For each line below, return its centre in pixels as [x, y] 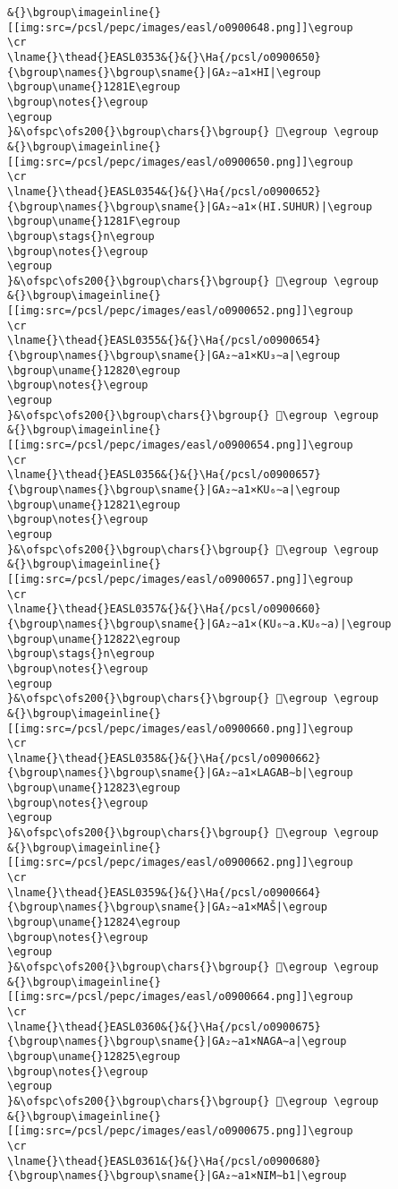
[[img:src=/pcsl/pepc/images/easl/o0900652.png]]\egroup [180, 311]
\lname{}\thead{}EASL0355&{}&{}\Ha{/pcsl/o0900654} [164, 341]
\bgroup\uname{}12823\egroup [94, 788]
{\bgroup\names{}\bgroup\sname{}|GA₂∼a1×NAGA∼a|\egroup [177, 1042]
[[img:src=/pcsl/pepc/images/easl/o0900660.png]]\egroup [180, 728]
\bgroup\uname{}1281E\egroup [94, 87]
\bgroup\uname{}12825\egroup [94, 1056]
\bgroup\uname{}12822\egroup [94, 639]
